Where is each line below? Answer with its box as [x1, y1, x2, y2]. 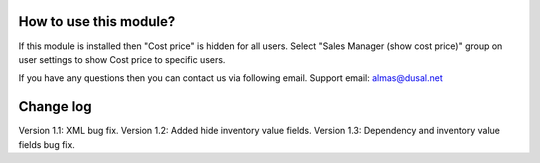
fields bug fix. [18, 138, 75, 150]
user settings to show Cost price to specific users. [18, 53, 226, 65]
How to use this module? [18, 13, 176, 30]
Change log [18, 98, 92, 115]
